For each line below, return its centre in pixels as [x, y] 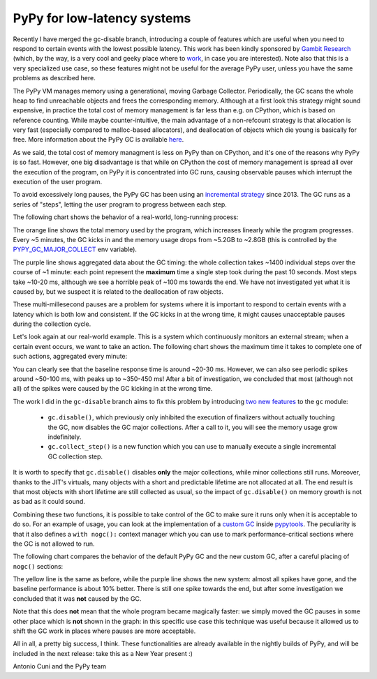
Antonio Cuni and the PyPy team [59, 666]
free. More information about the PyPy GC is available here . [98, 140]
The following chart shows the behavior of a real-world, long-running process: [126, 217]
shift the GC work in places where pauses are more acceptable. [104, 631]
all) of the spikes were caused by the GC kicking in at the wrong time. [113, 389]
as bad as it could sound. [49, 502]
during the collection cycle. [52, 324]
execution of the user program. [58, 182]
